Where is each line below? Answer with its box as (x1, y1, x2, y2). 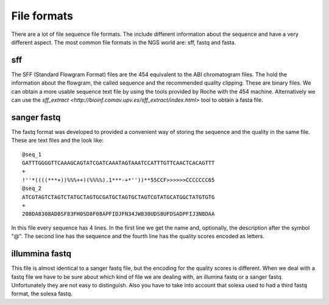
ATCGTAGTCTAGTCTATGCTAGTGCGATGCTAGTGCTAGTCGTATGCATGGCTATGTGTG (22, 194, 215, 200)
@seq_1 (22, 151, 42, 158)
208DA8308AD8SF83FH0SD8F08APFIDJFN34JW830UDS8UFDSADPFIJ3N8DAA (22, 211, 215, 217)
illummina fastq (11, 248, 72, 259)
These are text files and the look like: (11, 137, 104, 144)
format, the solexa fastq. (11, 290, 73, 298)
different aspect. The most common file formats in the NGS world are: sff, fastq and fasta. (11, 38, 236, 46)
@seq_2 (22, 185, 42, 192)
